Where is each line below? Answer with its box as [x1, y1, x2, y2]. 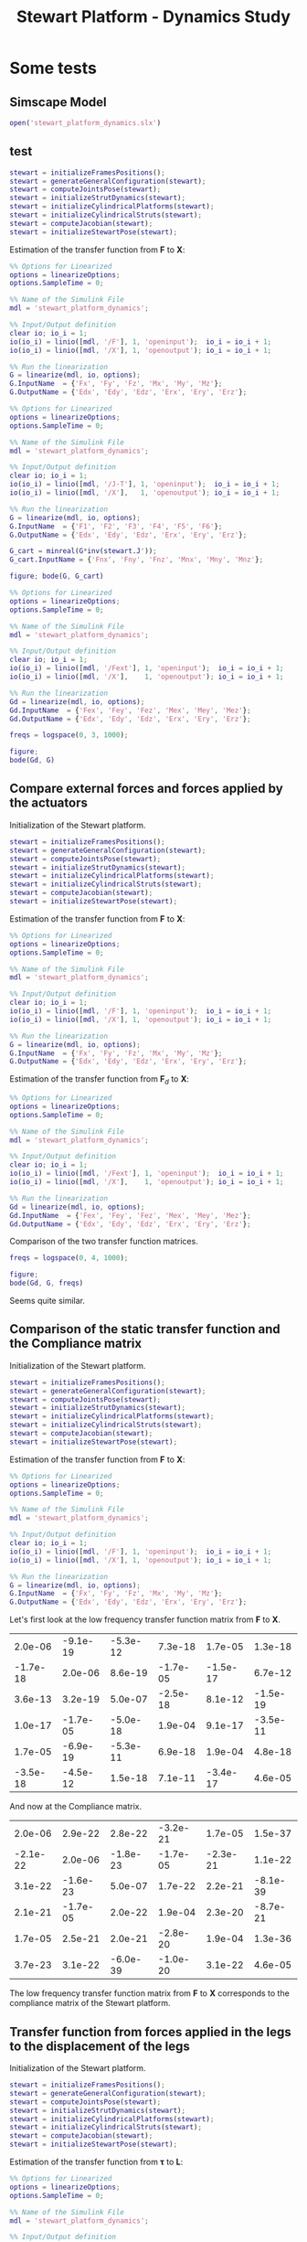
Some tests [9, 58, 98, 79]
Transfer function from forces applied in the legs [9, 2023, 292, 2040]
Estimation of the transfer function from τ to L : [9, 2156, 184, 2168]
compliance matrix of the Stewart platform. [9, 1998, 171, 2009]
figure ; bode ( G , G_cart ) [9, 571, 104, 582]
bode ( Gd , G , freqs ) [9, 1278, 84, 1288]
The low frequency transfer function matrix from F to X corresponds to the [9, 1988, 290, 1999]
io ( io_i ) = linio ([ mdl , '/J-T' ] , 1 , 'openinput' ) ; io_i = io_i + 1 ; [9, 480, 281, 489]
